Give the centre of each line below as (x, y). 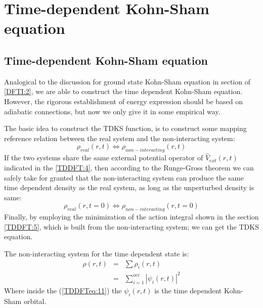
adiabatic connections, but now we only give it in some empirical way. (112, 111)
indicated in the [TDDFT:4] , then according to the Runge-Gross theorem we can (129, 167)
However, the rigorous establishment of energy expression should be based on (124, 101)
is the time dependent (188, 290)
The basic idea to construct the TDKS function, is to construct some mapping (125, 128)
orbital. (35, 301)
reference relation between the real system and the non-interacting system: (120, 138)
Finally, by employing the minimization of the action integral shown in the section (131, 217)
